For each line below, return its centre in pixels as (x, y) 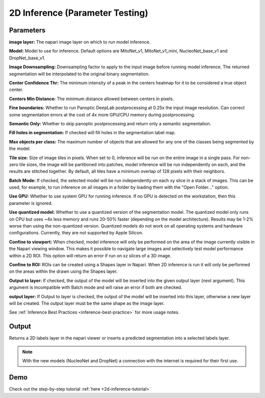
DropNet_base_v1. (27, 58)
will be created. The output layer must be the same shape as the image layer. (87, 303)
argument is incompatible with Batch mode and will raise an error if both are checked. (96, 287)
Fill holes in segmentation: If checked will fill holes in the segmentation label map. (93, 133)
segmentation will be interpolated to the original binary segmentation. (79, 74)
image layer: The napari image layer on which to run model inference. (80, 42)
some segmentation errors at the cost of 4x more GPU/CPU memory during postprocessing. (102, 114)
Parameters (27, 30)
